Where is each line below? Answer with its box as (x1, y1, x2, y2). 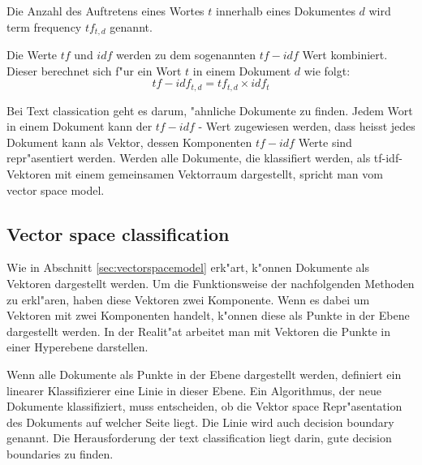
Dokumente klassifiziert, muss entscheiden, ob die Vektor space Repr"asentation (6, 398, 403, 415)
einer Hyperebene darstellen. (6, 338, 149, 355)
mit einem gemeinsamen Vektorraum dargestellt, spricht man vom (54, 166, 383, 183)
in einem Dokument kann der (6, 118, 153, 135)
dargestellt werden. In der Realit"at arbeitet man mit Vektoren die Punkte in (6, 322, 390, 339)
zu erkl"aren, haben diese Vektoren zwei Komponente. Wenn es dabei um (6, 291, 370, 308)
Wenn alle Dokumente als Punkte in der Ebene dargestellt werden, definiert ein (6, 366, 402, 383)
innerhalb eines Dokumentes (216, 2, 355, 19)
